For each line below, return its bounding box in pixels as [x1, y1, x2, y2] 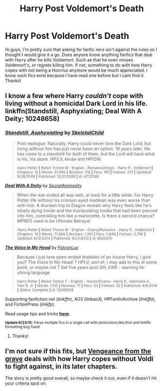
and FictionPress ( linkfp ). [5, 301, 55, 307]
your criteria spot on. [5, 380, 47, 386]
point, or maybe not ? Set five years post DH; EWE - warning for [17, 264, 145, 270]
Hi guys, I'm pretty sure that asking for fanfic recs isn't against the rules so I [5, 46, 157, 52]
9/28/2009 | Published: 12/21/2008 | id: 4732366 [17, 174, 99, 179]
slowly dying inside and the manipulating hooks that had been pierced [17, 207, 158, 213]
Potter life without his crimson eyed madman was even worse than [17, 197, 151, 203]
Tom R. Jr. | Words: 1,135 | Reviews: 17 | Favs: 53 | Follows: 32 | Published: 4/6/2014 [17, 283, 158, 288]
